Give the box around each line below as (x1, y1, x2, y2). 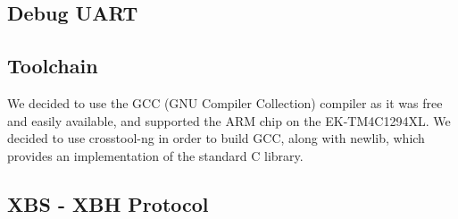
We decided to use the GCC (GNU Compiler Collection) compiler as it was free (7, 93, 443, 112)
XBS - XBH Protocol (7, 190, 209, 217)
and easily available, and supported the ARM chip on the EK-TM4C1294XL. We (7, 111, 451, 130)
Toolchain (7, 52, 98, 80)
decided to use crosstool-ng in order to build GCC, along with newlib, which (7, 129, 425, 147)
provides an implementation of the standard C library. (7, 146, 304, 164)
